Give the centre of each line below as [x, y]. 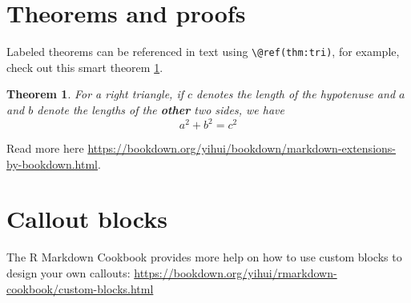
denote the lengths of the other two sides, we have [161, 109]
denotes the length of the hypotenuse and [296, 94]
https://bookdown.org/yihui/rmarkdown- [236, 272]
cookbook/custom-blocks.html [80, 288]
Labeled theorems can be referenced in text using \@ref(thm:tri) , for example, [203, 52]
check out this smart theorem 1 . [85, 67]
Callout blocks [87, 219]
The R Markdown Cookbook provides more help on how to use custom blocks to [204, 257]
